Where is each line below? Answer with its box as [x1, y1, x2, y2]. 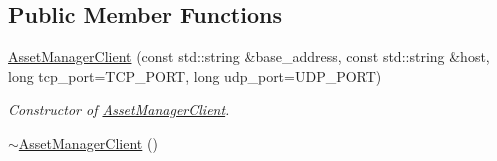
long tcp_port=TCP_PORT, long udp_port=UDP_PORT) [8, 65, 382, 86]
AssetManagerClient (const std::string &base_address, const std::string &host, [8, 46, 490, 67]
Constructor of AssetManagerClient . [8, 99, 230, 120]
